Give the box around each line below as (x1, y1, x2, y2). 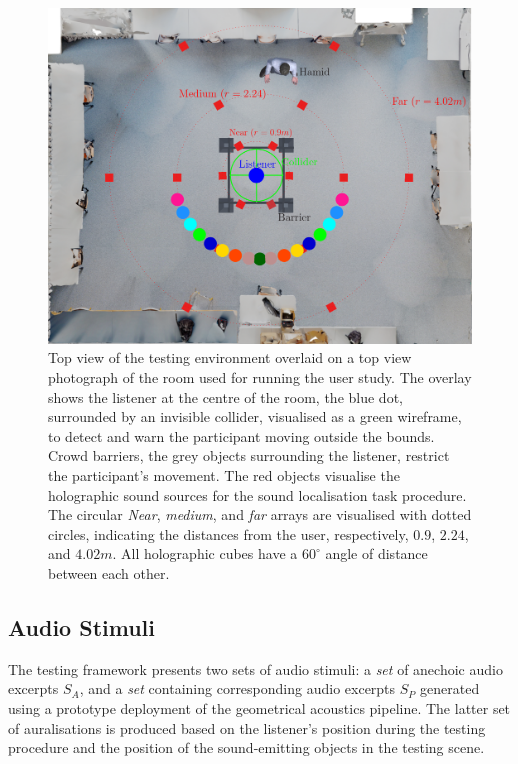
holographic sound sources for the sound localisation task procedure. (48, 484, 467, 505)
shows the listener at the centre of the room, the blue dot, (48, 386, 403, 407)
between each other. (48, 562, 170, 583)
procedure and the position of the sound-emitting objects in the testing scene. (8, 737, 485, 758)
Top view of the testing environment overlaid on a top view (48, 347, 412, 368)
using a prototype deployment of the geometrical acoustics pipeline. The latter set (8, 697, 511, 718)
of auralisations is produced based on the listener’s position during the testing (8, 717, 486, 738)
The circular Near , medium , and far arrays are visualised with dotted (48, 504, 472, 525)
